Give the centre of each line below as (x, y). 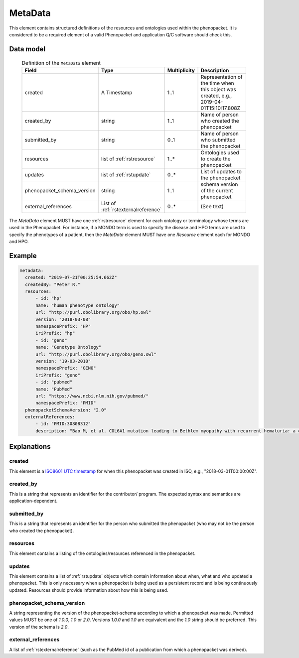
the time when (217, 83)
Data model (27, 49)
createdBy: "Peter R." (53, 284)
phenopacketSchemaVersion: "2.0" (66, 410)
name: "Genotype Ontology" (69, 347)
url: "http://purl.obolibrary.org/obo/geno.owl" (96, 354)
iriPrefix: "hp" (55, 333)
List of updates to (221, 171)
